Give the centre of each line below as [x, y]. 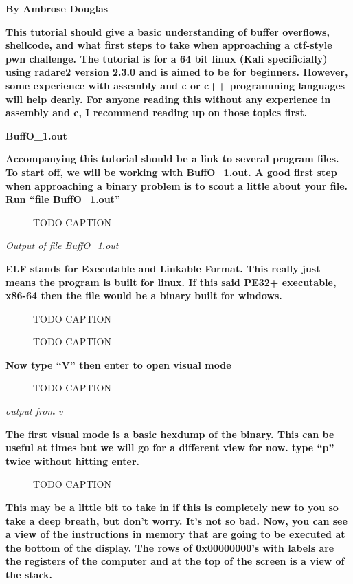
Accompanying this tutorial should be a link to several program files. [172, 159]
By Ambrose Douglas [57, 8]
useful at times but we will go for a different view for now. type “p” [170, 447]
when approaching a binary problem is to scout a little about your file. [176, 185]
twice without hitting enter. [73, 461]
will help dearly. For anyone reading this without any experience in [168, 99]
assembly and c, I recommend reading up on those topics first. [157, 112]
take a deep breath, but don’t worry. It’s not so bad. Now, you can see [176, 520]
